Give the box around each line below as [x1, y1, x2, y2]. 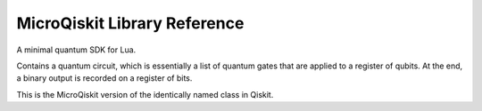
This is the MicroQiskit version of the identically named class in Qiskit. [16, 89, 274, 99]
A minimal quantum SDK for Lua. [16, 44, 137, 55]
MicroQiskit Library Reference [16, 13, 245, 33]
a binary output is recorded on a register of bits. [16, 73, 193, 83]
